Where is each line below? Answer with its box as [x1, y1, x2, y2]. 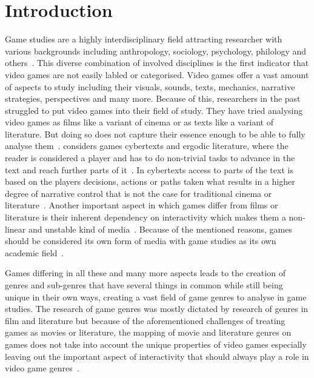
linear [5, 222, 26, 235]
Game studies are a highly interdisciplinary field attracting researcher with [5, 33, 282, 45]
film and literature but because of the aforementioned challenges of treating [5, 314, 286, 327]
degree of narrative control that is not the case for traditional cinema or [5, 187, 272, 199]
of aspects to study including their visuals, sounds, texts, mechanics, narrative [5, 80, 295, 93]
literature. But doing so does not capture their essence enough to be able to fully [5, 127, 306, 140]
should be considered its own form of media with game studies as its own [5, 234, 276, 247]
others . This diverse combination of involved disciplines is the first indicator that [5, 56, 309, 69]
